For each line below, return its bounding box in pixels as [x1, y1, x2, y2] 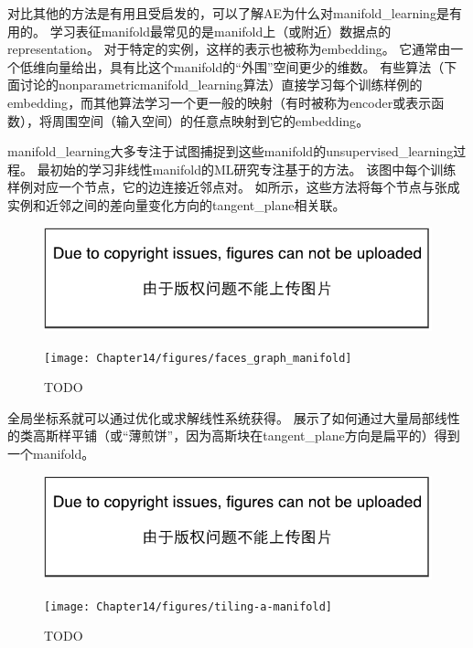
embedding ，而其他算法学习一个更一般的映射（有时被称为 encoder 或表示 [7, 92, 432, 112]
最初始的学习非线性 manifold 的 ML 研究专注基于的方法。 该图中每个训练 [37, 159, 457, 178]
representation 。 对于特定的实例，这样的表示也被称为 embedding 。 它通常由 [7, 39, 451, 58]
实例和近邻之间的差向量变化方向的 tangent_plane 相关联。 [7, 195, 346, 214]
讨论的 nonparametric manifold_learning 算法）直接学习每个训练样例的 [19, 75, 423, 94]
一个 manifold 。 [7, 443, 95, 462]
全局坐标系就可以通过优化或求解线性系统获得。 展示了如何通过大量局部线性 [7, 408, 460, 427]
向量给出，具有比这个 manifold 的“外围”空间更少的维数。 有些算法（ [45, 57, 445, 76]
